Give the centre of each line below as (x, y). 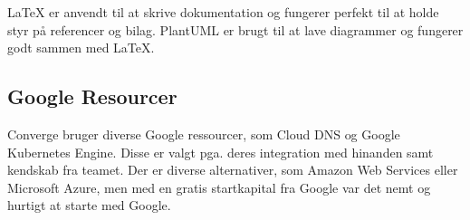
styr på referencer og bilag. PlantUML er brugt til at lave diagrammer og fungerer (235, 29)
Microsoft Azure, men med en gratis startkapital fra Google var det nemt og (219, 187)
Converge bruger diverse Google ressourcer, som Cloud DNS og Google (204, 134)
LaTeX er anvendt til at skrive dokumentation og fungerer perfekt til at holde (223, 12)
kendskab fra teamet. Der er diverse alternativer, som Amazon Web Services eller (233, 170)
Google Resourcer (92, 96)
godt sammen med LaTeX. (81, 48)
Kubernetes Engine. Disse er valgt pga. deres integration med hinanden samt (221, 152)
